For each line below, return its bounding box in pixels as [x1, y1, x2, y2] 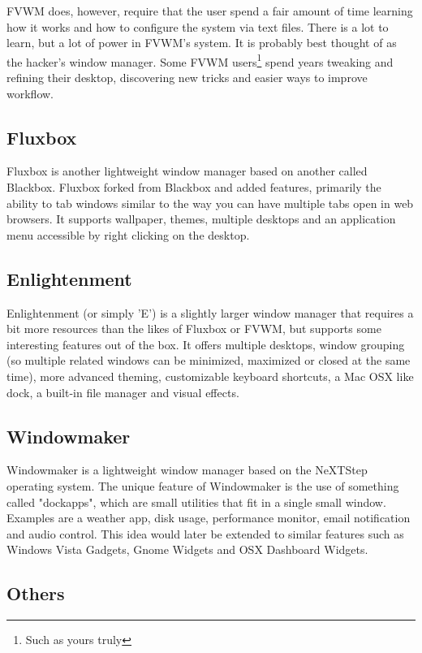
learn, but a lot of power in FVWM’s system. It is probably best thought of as [6, 34, 397, 51]
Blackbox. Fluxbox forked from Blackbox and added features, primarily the [6, 179, 381, 196]
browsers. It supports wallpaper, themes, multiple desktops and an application [6, 210, 396, 227]
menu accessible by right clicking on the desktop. [6, 226, 250, 243]
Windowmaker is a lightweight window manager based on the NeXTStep [6, 461, 368, 478]
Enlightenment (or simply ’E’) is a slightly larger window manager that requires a [6, 304, 414, 321]
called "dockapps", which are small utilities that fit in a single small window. [6, 493, 386, 510]
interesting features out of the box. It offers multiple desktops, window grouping [6, 335, 405, 352]
